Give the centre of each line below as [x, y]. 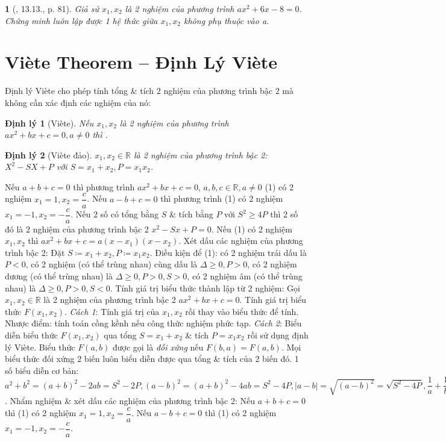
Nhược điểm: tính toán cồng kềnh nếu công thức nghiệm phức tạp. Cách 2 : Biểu [153, 323]
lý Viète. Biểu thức [40, 347]
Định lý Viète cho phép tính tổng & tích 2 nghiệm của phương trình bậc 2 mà [149, 91]
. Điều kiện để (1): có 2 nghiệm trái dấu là [228, 252]
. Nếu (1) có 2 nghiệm [252, 229]
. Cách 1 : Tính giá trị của [112, 311]
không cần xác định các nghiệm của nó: [78, 102]
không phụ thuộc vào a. [227, 20]
